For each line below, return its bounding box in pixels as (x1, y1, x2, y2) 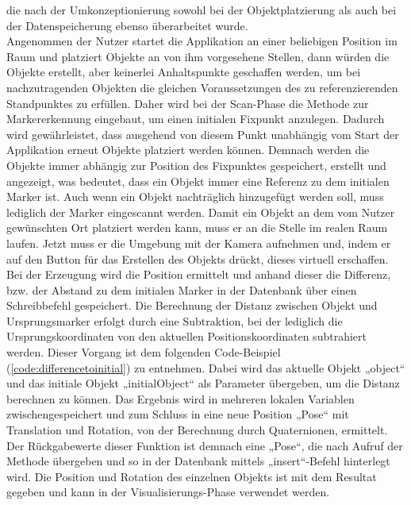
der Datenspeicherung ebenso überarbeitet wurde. (6, 17, 248, 33)
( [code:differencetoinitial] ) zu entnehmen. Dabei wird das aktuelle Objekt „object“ (6, 359, 405, 376)
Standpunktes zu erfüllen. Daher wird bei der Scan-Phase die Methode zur (6, 94, 369, 111)
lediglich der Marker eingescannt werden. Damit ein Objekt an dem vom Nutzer (6, 203, 395, 220)
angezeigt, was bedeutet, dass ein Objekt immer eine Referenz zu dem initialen (6, 172, 390, 189)
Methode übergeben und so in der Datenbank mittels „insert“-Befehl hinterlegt (6, 453, 390, 469)
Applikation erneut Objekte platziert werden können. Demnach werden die (6, 141, 370, 158)
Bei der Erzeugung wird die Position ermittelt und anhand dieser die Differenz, (6, 266, 391, 283)
